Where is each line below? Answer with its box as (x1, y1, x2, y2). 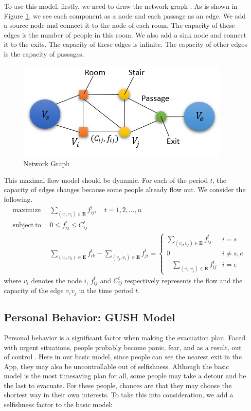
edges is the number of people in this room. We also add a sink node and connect (4, 29, 247, 39)
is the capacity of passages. (4, 48, 84, 59)
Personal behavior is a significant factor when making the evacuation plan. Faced (4, 332, 246, 342)
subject (12, 222, 34, 229)
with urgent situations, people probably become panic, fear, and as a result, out (4, 342, 242, 352)
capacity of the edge (4, 285, 64, 295)
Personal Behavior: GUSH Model (4, 310, 176, 325)
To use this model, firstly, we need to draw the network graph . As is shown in (4, 1, 238, 11)
